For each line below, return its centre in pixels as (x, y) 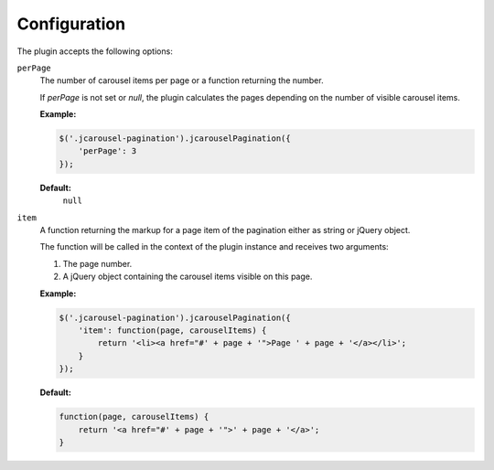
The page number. (97, 263)
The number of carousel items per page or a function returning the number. (182, 80)
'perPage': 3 (107, 151)
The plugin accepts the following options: (95, 51)
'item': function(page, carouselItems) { (172, 330)
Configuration (71, 24)
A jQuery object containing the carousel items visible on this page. (188, 277)
